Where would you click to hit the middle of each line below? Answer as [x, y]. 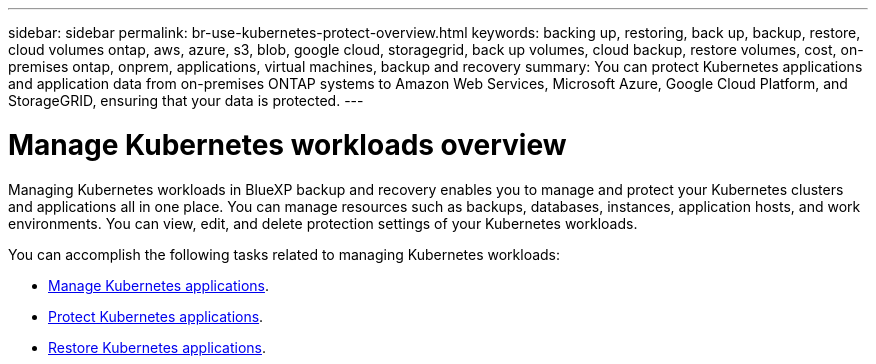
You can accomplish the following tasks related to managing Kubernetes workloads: [284, 254]
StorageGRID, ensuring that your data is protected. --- [186, 100]
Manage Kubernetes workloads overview [287, 144]
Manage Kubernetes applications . [158, 285]
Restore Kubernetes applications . [157, 347]
